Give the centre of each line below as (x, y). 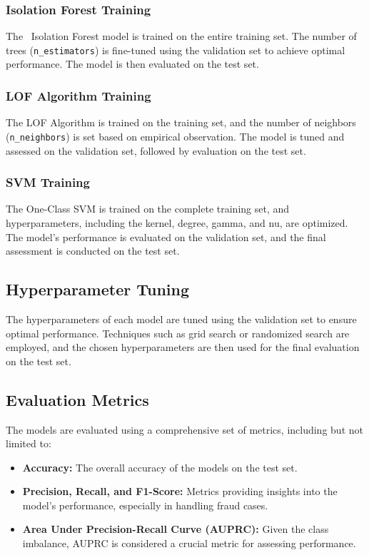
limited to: (29, 443)
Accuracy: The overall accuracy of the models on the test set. (160, 467)
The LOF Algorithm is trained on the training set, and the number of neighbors (181, 122)
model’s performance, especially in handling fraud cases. (145, 505)
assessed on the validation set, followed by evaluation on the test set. (156, 150)
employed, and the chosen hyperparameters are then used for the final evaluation (183, 347)
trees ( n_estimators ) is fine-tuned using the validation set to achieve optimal (176, 50)
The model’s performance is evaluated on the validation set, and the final (166, 236)
